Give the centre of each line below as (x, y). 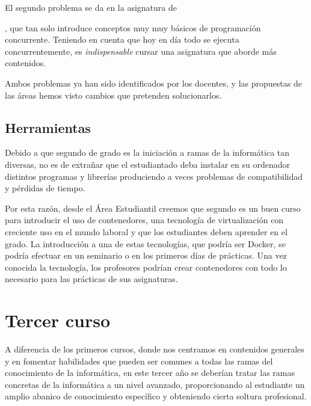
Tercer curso (58, 320)
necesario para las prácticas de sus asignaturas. (91, 279)
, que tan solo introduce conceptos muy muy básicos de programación (133, 27)
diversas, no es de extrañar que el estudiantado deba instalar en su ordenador (147, 164)
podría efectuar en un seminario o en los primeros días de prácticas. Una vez (146, 255)
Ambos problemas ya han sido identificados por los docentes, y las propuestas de (153, 83)
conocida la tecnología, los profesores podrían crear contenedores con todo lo (146, 267)
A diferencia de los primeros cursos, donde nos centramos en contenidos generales (155, 349)
